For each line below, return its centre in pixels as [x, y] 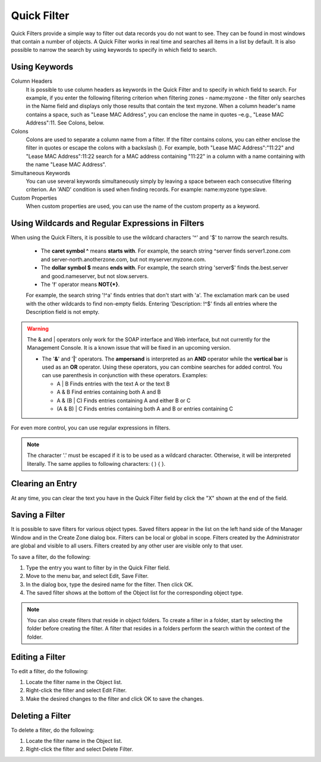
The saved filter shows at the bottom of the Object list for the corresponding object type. [135, 593]
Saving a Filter [38, 515]
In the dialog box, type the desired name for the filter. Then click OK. [110, 584]
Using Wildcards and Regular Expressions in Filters [108, 223]
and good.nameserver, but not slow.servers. [95, 276]
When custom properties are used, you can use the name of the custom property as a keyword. [143, 206]
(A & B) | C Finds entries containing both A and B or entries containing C [145, 409]
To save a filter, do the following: [51, 556]
